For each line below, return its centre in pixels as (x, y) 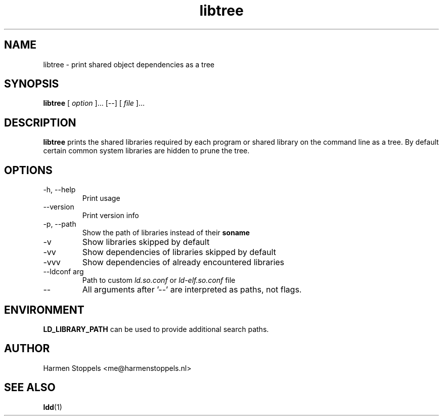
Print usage (101, 198)
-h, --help (59, 190)
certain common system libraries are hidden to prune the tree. (146, 151)
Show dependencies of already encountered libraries (183, 262)
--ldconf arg (63, 272)
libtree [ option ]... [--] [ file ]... (94, 103)
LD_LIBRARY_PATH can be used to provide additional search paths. (156, 329)
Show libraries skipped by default (146, 242)
